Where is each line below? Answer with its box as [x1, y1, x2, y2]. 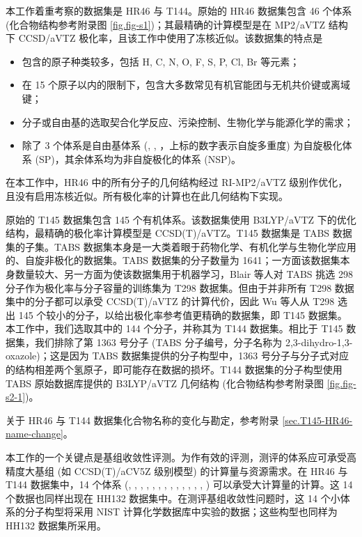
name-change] [6, 426, 63, 441]
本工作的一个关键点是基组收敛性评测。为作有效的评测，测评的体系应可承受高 [6, 450, 356, 465]
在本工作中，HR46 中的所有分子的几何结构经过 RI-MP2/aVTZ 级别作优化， [6, 175, 348, 189]
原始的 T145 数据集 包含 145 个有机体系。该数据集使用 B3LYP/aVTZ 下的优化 [6, 212, 356, 226]
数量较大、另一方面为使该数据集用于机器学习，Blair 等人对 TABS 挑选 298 [15, 266, 353, 281]
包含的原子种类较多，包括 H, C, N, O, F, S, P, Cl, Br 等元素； [22, 54, 300, 68]
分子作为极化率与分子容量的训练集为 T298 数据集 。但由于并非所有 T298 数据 [6, 280, 354, 295]
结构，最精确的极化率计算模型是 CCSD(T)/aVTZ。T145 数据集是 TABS [6, 226, 330, 240]
